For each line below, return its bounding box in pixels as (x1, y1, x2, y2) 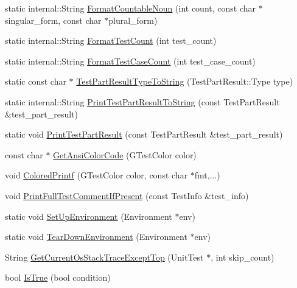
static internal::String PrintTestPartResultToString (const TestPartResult (5, 95, 280, 108)
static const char (5, 75, 66, 88)
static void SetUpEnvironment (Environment (5, 209, 172, 222)
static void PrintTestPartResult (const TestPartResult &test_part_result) (5, 128, 283, 141)
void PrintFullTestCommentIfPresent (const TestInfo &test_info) (5, 189, 249, 202)
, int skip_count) (211, 250, 274, 263)
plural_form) (108, 13, 158, 26)
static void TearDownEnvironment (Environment (5, 230, 187, 243)
